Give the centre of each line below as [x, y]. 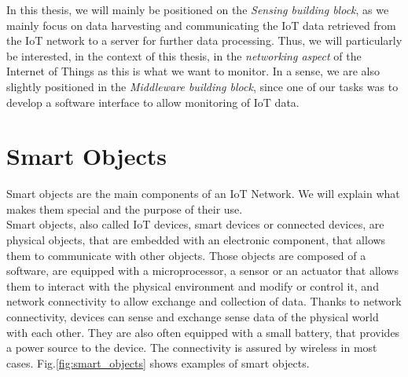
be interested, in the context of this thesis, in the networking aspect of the [184, 55]
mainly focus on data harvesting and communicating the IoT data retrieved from [201, 25]
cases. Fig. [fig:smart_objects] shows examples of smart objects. [158, 362]
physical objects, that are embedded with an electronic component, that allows [196, 240]
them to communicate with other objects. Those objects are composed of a [186, 255]
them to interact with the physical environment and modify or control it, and [193, 285]
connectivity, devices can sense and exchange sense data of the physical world [193, 317]
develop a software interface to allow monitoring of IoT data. [153, 102]
